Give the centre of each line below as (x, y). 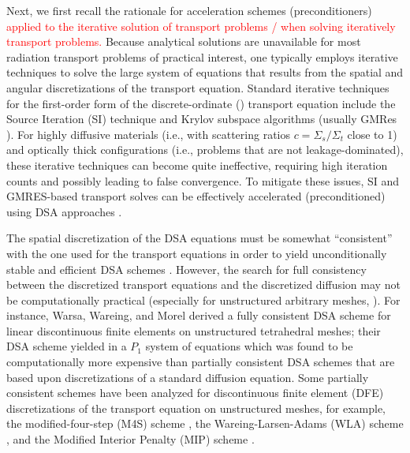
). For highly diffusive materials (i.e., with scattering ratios (149, 134)
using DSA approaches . (64, 211)
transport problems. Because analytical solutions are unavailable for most (184, 41)
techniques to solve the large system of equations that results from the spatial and (205, 72)
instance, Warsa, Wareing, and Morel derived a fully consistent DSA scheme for (199, 315)
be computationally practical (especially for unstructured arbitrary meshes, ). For (203, 300)
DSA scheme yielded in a (67, 346)
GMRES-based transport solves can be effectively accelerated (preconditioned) (196, 196)
